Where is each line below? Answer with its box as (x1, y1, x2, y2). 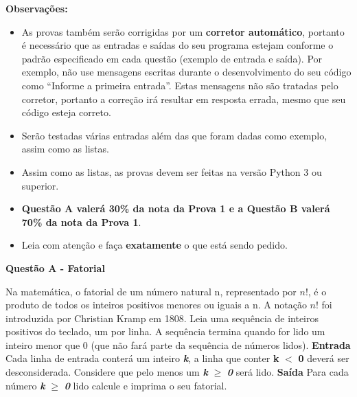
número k (5, 378, 45, 392)
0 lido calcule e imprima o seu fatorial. (64, 378, 227, 392)
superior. (21, 178, 59, 192)
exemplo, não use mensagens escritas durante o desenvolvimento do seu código (21, 65, 352, 79)
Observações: (5, 1, 68, 15)
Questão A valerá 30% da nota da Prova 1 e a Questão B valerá (21, 201, 330, 216)
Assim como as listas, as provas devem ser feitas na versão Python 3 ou (21, 164, 322, 179)
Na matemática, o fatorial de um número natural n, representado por (5, 284, 297, 298)
